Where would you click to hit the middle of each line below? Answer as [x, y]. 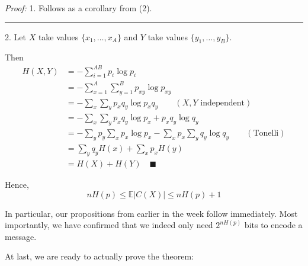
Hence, [17, 184]
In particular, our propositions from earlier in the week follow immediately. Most [151, 213]
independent [223, 103]
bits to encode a [273, 225]
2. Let [15, 36]
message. [21, 236]
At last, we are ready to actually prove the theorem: [100, 256]
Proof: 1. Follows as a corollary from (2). [78, 8]
